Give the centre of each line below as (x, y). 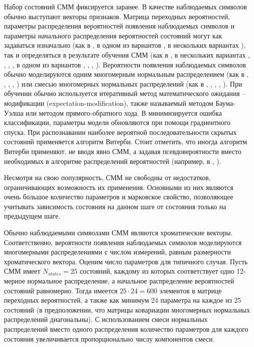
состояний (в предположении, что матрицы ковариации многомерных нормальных (127, 309)
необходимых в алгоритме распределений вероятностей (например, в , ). (113, 161)
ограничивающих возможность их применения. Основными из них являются (119, 187)
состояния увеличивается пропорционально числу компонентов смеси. (109, 338)
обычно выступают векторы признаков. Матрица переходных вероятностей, (117, 16)
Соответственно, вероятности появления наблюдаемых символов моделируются (123, 242)
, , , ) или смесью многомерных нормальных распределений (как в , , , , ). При (123, 83)
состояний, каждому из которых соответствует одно (157, 271)
